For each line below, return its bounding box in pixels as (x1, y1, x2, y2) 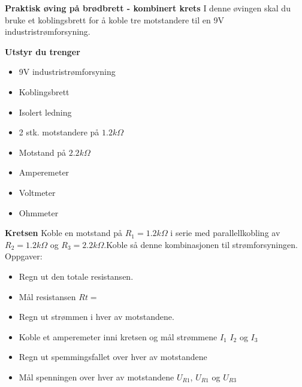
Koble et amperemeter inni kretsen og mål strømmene (19, 330, 218, 343)
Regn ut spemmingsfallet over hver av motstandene (19, 350, 207, 363)
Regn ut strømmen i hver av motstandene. (19, 310, 174, 323)
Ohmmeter (19, 206, 59, 219)
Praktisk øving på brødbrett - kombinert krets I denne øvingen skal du (5, 2, 291, 14)
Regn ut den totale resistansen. (19, 270, 134, 282)
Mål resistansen (19, 290, 76, 303)
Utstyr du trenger (5, 45, 80, 58)
